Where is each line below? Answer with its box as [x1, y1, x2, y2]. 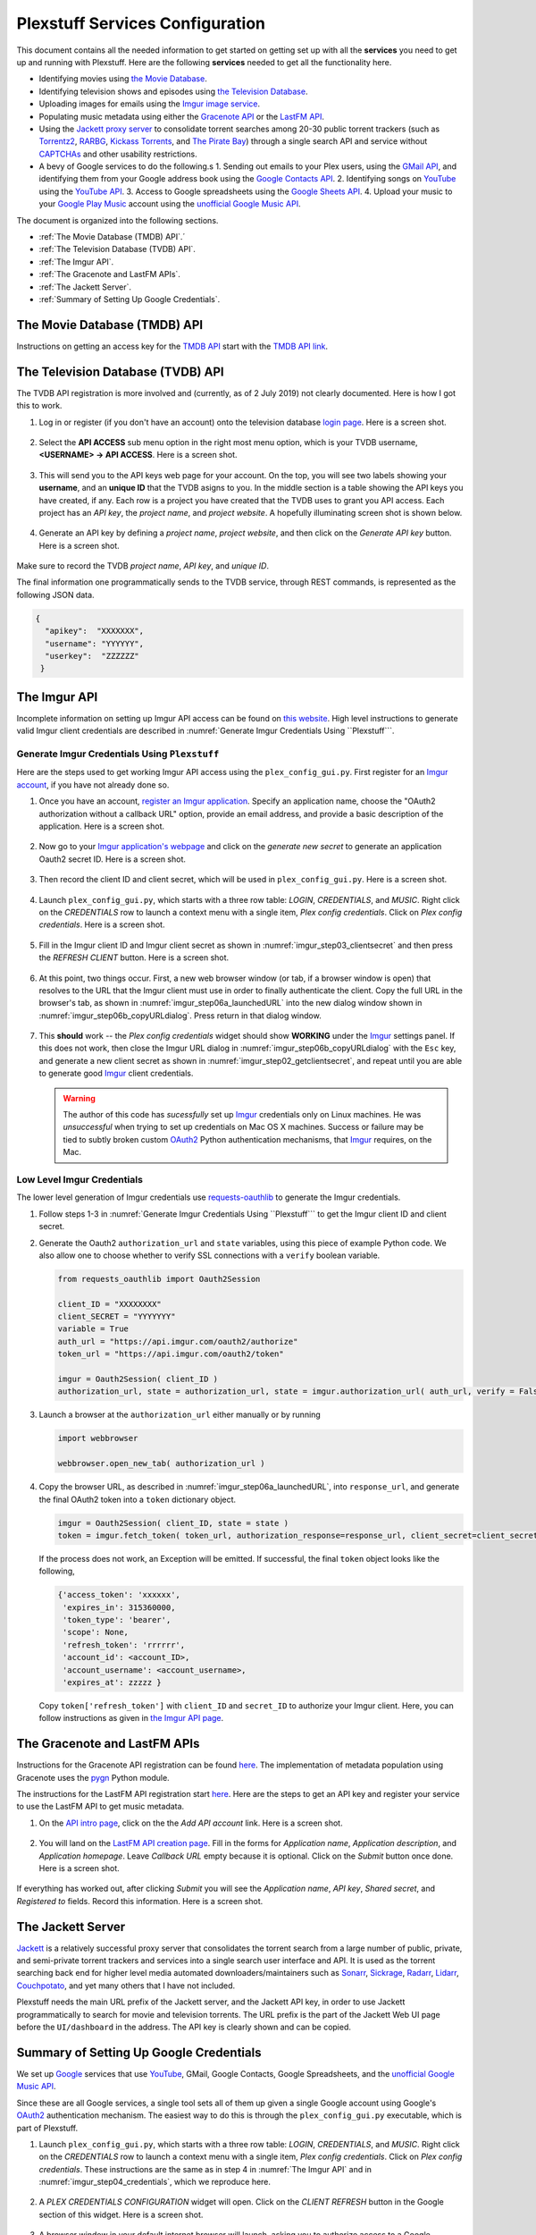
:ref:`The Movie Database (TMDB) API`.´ [38, 232, 186, 242]
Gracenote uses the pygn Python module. [16, 1772, 170, 1783]
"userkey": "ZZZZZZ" [45, 651, 140, 662]
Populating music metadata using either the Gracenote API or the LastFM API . [38, 111, 325, 122]
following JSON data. [16, 589, 95, 600]
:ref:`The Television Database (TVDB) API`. [38, 244, 196, 255]
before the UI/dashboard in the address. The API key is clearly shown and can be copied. [16, 2021, 352, 2033]
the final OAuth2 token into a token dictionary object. [38, 1494, 237, 1505]
